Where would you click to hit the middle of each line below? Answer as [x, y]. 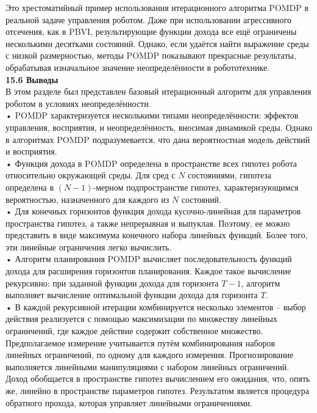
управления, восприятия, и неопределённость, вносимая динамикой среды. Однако [159, 127]
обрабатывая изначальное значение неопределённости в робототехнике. [138, 67]
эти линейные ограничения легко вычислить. [89, 247]
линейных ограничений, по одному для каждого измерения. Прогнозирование [150, 355]
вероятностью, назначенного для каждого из [87, 199]
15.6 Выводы [32, 79]
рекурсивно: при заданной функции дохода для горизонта [112, 283]
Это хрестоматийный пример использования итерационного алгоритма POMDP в [157, 7]
